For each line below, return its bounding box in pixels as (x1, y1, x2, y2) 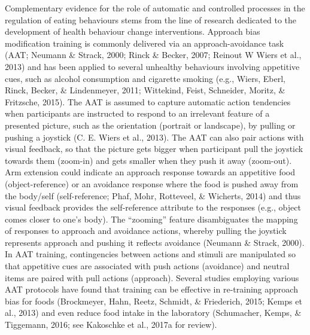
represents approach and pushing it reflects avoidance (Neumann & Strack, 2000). (5, 236, 305, 248)
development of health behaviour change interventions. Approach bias (5, 25, 260, 38)
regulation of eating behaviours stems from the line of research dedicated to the (5, 13, 296, 26)
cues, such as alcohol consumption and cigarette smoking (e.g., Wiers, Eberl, (5, 72, 285, 84)
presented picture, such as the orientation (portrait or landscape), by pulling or (5, 118, 296, 131)
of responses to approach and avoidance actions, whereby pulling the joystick (5, 224, 287, 237)
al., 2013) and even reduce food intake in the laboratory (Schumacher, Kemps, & (5, 306, 302, 319)
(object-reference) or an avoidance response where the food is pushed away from (5, 177, 299, 190)
